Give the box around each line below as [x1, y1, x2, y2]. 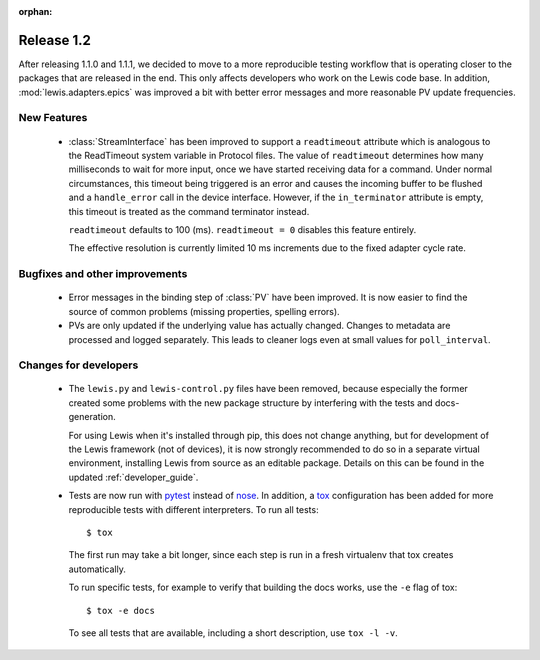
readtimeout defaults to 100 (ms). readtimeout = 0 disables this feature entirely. [68, 223, 417, 235]
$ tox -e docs [86, 605, 155, 616]
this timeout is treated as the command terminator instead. [68, 205, 310, 217]
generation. [68, 411, 116, 423]
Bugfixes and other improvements [18, 267, 188, 281]
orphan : [18, 6, 53, 17]
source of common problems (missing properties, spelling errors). [68, 305, 340, 317]
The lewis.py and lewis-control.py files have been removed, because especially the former [68, 383, 469, 395]
